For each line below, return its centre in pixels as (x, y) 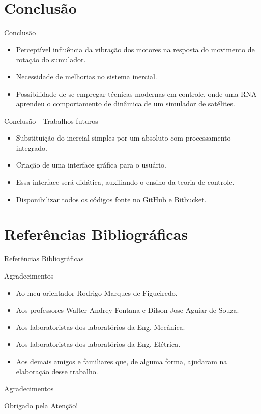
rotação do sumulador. (51, 59)
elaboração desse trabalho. (57, 371)
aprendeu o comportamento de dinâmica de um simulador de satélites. (125, 104)
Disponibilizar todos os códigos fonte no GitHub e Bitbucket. (111, 199)
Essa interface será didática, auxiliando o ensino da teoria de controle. (125, 182)
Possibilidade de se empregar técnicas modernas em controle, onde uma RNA (136, 93)
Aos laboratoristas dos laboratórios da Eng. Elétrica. (98, 344)
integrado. (32, 147)
